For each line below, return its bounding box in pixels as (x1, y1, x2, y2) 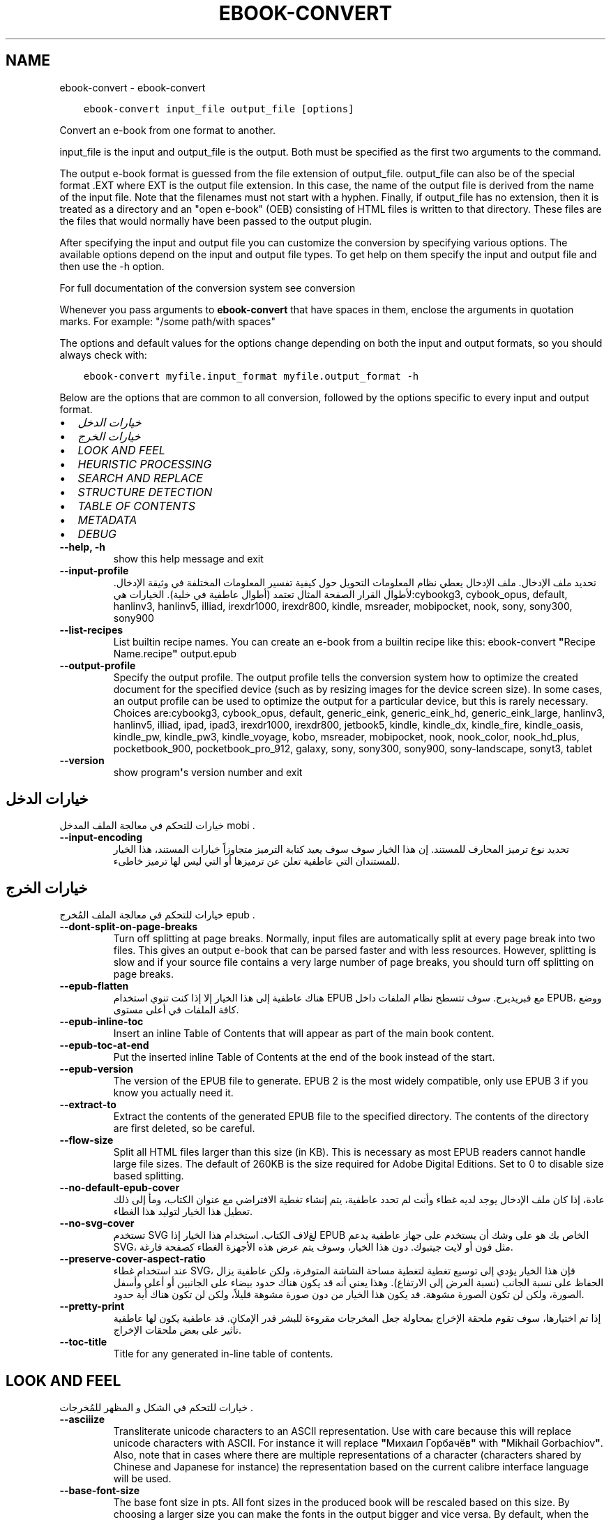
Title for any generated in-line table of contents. (113, 1348, 333, 1360)
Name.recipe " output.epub (113, 647, 236, 660)
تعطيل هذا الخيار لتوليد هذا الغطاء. (113, 1205, 252, 1218)
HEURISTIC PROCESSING (77, 456, 212, 471)
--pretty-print (59, 1300, 125, 1313)
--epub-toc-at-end (59, 1039, 149, 1052)
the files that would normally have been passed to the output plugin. (59, 214, 372, 227)
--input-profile (59, 564, 129, 576)
